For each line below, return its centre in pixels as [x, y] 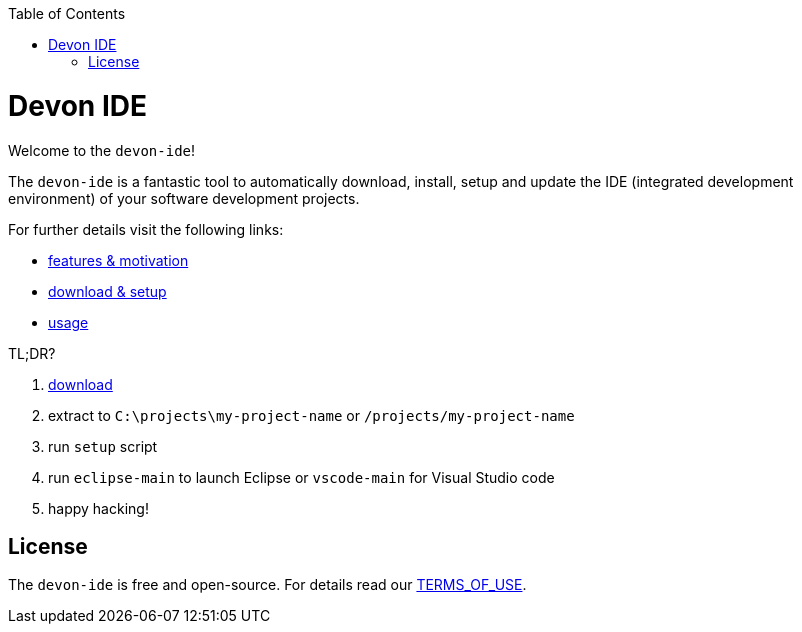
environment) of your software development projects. [184, 198]
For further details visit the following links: [146, 229]
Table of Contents [67, 13]
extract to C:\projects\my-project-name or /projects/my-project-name [311, 415]
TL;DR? [32, 353]
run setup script [103, 446]
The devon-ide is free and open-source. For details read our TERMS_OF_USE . [267, 585]
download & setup [107, 291]
